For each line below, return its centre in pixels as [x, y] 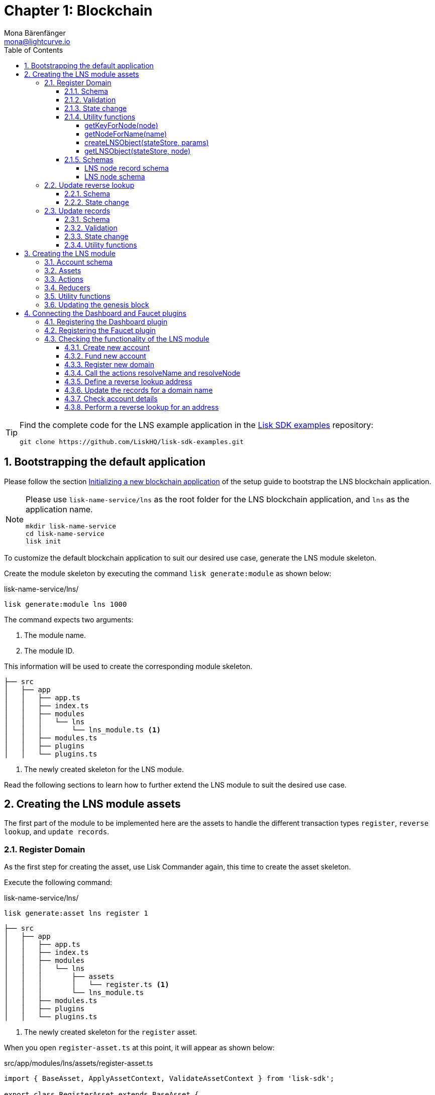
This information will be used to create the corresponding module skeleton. [128, 666]
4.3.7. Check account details [111, 398]
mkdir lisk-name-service [71, 526]
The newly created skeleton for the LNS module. [104, 769]
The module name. [55, 635]
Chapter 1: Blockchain [78, 11]
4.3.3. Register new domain [109, 364]
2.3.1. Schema [87, 219]
